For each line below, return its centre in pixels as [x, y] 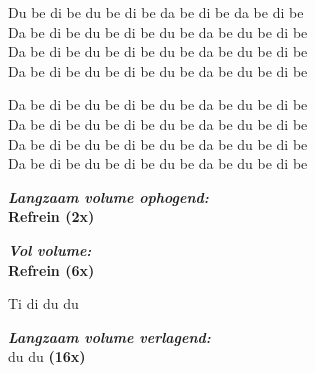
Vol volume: [50, 249]
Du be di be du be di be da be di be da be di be [156, 12]
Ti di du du [43, 303]
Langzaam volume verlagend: [109, 336]
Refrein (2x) [51, 216]
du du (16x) [47, 356]
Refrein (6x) [51, 269]
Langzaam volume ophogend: [108, 196]
